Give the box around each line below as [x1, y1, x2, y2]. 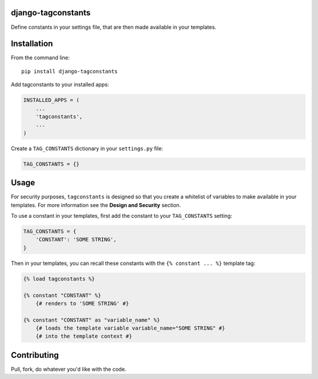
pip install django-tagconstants [21, 68, 118, 75]
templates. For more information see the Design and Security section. [11, 201, 181, 208]
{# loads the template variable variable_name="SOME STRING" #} [35, 325, 226, 332]
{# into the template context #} [35, 333, 132, 340]
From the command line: [11, 54, 70, 61]
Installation [11, 39, 53, 49]
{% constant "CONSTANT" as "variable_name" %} [23, 317, 160, 323]
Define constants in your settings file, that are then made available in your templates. [11, 24, 217, 31]
